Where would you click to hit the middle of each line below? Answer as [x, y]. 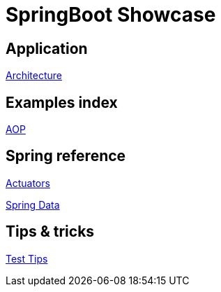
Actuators [28, 183]
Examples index [62, 102]
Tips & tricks [50, 232]
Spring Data [33, 204]
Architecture [34, 76]
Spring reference [66, 156]
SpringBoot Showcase [111, 15]
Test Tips [27, 258]
